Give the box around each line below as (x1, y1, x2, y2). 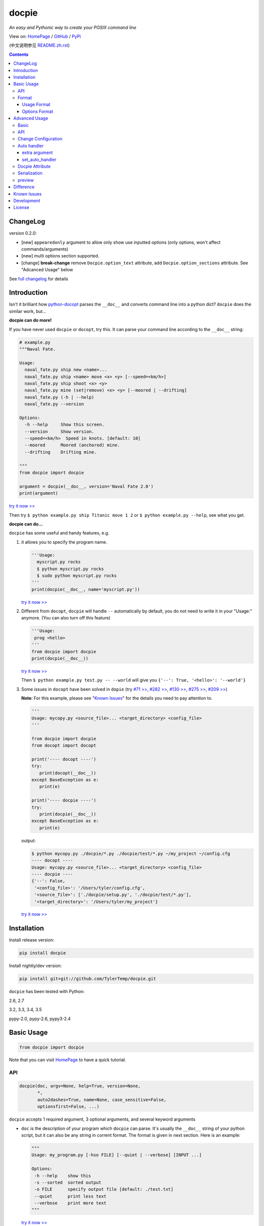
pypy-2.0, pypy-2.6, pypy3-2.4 (9, 1016, 71, 1022)
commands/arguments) (21, 246, 68, 252)
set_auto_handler (22, 156, 57, 162)
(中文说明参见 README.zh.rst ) (9, 42, 70, 49)
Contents (9, 51, 29, 57)
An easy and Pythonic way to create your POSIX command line (9, 25, 137, 30)
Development (13, 198, 41, 204)
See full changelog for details (9, 276, 68, 281)
